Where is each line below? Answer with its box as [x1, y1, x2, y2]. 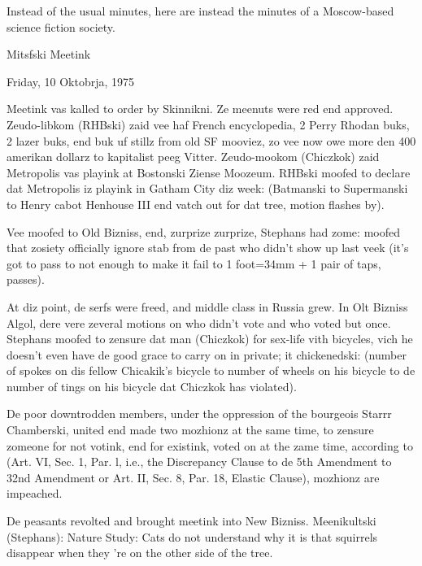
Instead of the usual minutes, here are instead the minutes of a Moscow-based [7, 2, 394, 19]
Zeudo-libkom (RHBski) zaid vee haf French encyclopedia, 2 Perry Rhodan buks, [7, 115, 410, 133]
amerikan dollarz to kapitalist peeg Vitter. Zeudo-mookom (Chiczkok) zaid [7, 148, 380, 165]
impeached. [7, 485, 63, 502]
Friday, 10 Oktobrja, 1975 [7, 72, 135, 89]
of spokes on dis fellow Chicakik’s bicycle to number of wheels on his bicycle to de [7, 362, 415, 379]
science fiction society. [7, 18, 115, 35]
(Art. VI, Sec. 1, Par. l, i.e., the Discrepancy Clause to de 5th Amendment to [7, 453, 392, 470]
